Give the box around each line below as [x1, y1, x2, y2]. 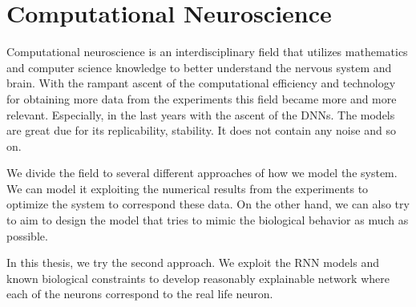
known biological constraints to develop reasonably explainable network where [6, 269, 390, 286]
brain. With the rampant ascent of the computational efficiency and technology [6, 75, 396, 91]
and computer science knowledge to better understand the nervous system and [6, 59, 392, 75]
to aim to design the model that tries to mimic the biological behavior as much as [6, 212, 409, 228]
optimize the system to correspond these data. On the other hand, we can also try [6, 196, 410, 212]
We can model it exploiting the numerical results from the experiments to [6, 180, 369, 196]
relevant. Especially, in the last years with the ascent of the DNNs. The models [6, 106, 395, 123]
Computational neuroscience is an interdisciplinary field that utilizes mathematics [6, 43, 408, 60]
